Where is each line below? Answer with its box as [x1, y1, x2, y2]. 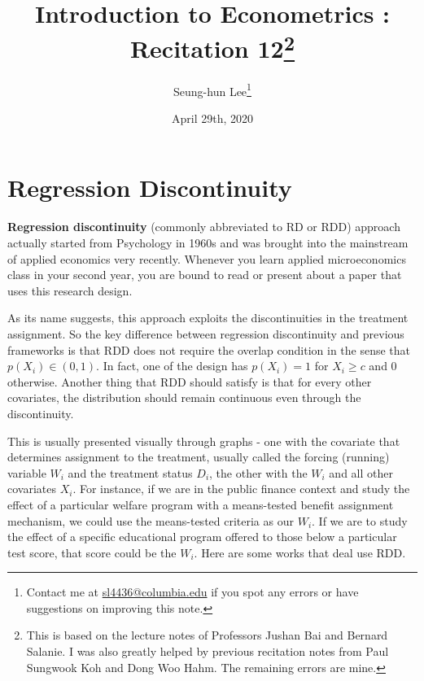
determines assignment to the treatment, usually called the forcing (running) [7, 448, 390, 465]
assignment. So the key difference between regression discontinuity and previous [7, 325, 404, 342]
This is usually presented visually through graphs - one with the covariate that [7, 432, 400, 449]
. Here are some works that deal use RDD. [194, 543, 406, 561]
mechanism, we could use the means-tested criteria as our [7, 512, 294, 529]
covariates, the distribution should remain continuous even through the [7, 389, 361, 406]
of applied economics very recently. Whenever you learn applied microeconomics [7, 250, 406, 267]
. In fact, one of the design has [96, 357, 248, 374]
